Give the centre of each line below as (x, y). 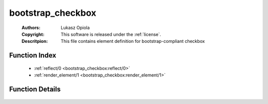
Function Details (35, 89)
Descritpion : (35, 41)
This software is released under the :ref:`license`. (111, 34)
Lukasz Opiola (75, 28)
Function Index (33, 55)
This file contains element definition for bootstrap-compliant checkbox (133, 41)
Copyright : (33, 34)
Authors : (31, 28)
